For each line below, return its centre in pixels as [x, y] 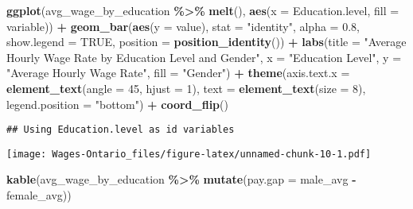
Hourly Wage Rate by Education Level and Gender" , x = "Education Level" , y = [204, 57]
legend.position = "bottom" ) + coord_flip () [117, 104]
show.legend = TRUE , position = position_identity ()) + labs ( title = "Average [206, 42]
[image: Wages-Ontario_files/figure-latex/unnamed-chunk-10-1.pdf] [189, 154]
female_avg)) [39, 195]
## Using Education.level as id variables [121, 130]
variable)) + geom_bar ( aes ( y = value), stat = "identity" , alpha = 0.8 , [183, 26]
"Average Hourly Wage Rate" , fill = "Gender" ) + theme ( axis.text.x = [178, 73]
